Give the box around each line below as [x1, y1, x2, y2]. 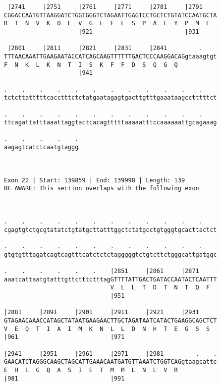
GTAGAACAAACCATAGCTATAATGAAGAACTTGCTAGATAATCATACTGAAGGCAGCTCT [4, 317, 217, 324]
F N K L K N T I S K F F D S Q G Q [4, 61, 178, 68]
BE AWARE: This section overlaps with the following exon [4, 185, 199, 192]
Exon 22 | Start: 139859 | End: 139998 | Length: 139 [4, 176, 185, 184]
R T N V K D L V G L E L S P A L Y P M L [4, 20, 210, 27]
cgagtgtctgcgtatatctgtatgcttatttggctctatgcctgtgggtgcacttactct [4, 226, 217, 233]
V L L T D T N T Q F [110, 284, 210, 291]
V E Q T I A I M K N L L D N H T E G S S [4, 325, 210, 332]
